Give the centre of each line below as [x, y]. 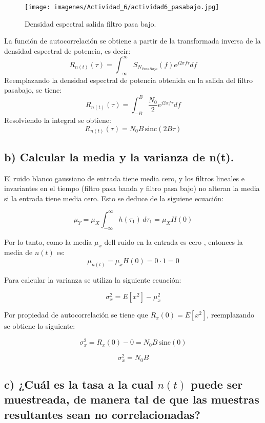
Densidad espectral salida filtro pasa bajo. [90, 23]
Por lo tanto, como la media [48, 241]
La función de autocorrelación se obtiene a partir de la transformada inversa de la [132, 41]
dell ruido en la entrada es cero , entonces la [174, 241]
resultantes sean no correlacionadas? [102, 414]
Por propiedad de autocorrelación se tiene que [76, 315]
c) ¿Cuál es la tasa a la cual [79, 384]
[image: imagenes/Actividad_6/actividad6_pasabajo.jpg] [122, 7]
